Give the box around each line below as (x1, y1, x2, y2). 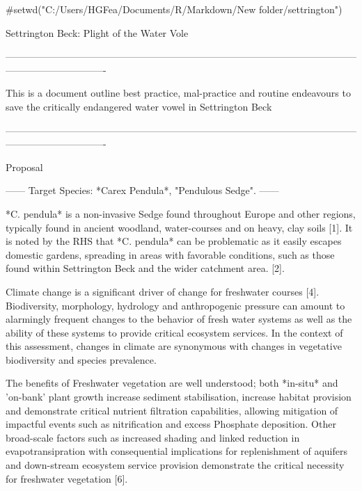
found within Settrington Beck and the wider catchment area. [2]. (6, 261, 285, 275)
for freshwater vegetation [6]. (6, 471, 128, 485)
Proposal (6, 159, 43, 174)
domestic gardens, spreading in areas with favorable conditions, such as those (6, 247, 335, 261)
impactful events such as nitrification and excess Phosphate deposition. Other (6, 417, 336, 431)
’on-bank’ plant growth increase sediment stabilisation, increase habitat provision (6, 389, 352, 404)
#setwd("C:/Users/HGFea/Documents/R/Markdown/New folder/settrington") (6, 2, 343, 16)
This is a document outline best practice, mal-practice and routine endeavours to (6, 86, 351, 100)
